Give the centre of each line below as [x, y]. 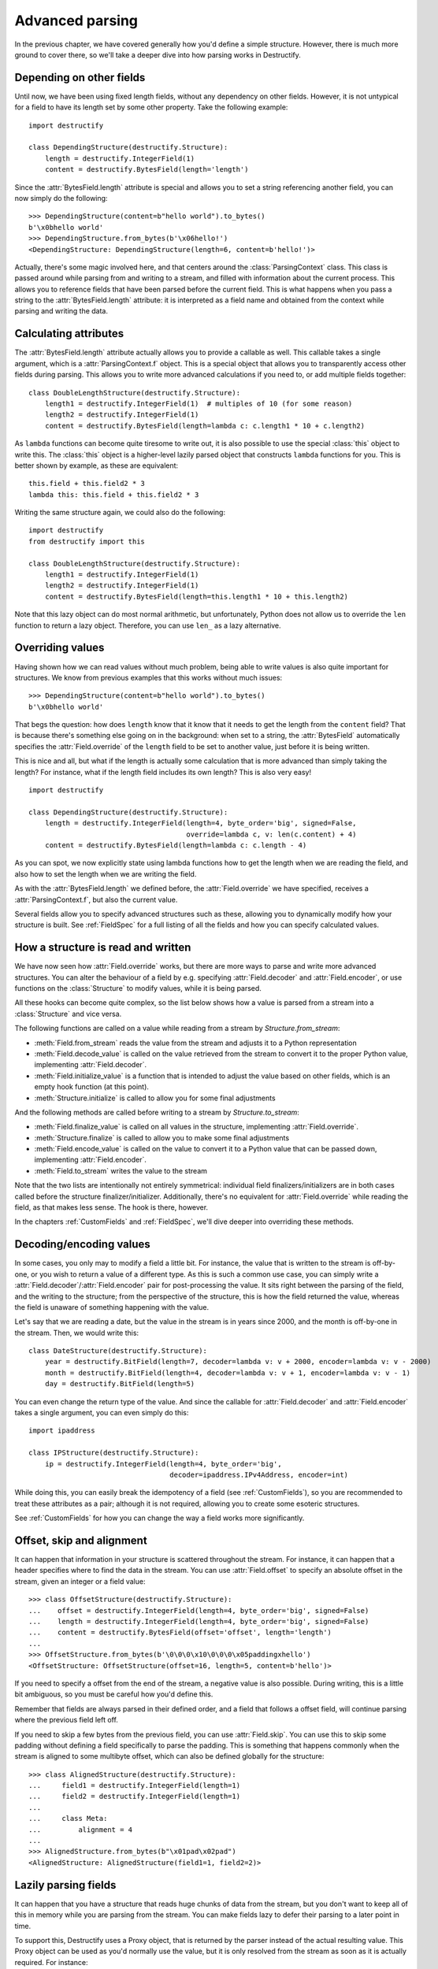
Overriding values [59, 648]
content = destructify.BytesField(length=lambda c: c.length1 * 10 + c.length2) [205, 426]
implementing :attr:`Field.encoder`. [91, 1160]
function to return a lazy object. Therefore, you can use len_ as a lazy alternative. [148, 625]
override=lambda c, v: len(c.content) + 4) [271, 834]
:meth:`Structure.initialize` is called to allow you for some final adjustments [155, 1098]
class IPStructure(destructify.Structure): [114, 1453]
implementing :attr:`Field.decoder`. [91, 1065]
